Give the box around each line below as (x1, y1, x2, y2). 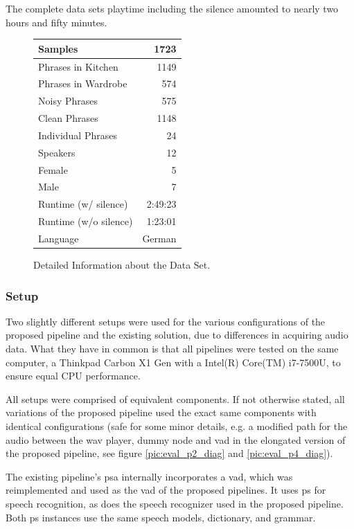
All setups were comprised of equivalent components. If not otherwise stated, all (6, 391, 345, 406)
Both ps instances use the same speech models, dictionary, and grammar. (6, 510, 316, 524)
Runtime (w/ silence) (38, 197, 128, 211)
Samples (38, 41, 78, 55)
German (142, 231, 177, 245)
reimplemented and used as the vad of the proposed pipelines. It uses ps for (6, 483, 326, 497)
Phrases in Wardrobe (38, 76, 127, 91)
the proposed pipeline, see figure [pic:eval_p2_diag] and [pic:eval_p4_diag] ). (6, 446, 333, 460)
